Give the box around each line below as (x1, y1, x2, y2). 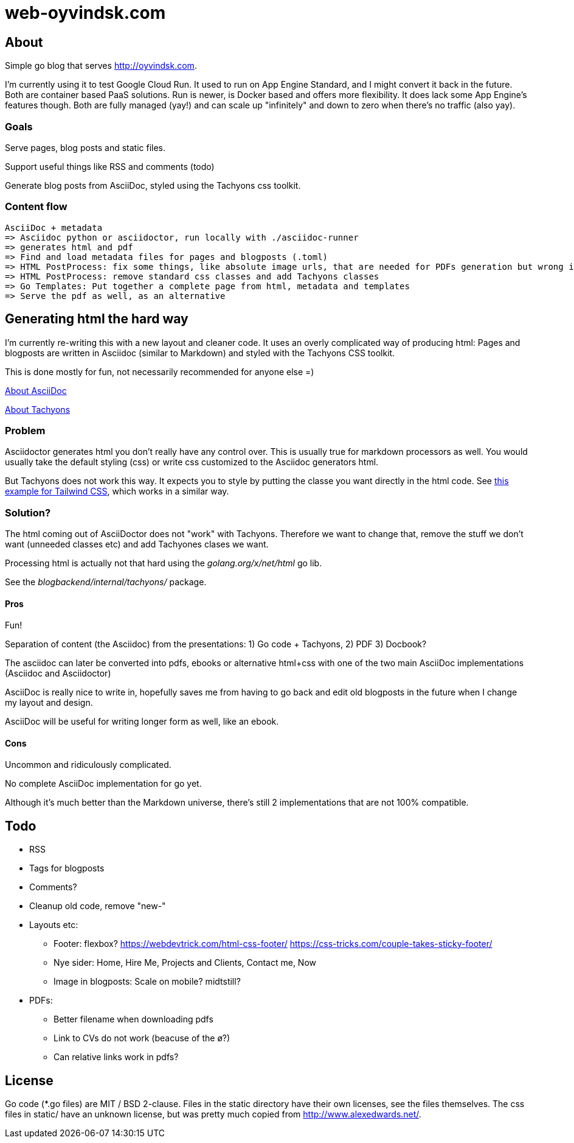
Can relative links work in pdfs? (54, 1052, 179, 1063)
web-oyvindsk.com (5, 2, 166, 23)
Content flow (5, 200, 67, 213)
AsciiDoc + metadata (5, 222, 103, 233)
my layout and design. (5, 697, 93, 708)
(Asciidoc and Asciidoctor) (5, 668, 111, 679)
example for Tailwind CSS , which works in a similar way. (5, 486, 229, 497)
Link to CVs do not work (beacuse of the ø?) (54, 1033, 230, 1044)
